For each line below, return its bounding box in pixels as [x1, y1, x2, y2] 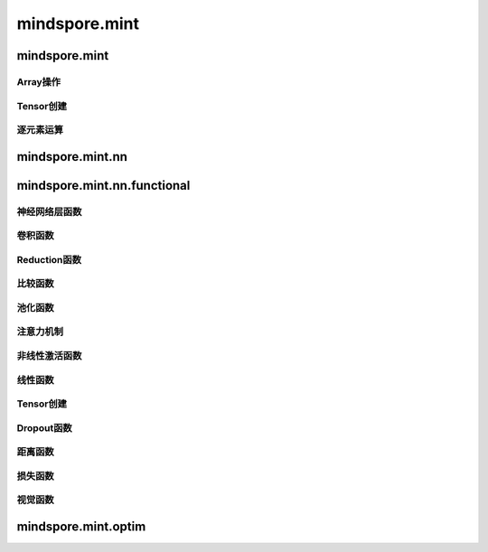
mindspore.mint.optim [16, 519, 146, 535]
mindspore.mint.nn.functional [16, 177, 191, 193]
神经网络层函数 [16, 205, 82, 218]
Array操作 [16, 75, 61, 88]
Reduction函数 [16, 253, 81, 266]
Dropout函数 [16, 421, 72, 434]
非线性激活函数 [16, 350, 82, 362]
